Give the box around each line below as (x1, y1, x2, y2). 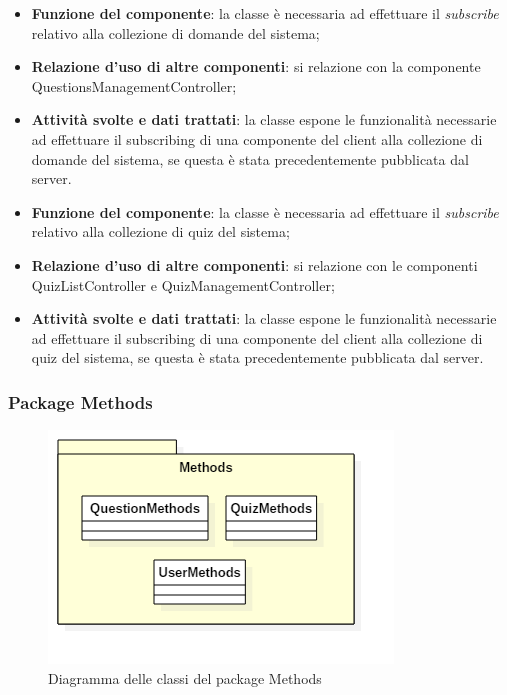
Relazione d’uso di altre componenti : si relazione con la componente (31, 56, 481, 77)
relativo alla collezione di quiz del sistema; (31, 221, 290, 242)
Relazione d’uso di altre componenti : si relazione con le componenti (31, 254, 478, 275)
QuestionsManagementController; (31, 75, 237, 96)
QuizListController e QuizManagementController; (31, 274, 335, 295)
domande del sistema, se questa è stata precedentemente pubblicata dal (31, 148, 469, 169)
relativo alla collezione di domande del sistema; (31, 22, 320, 43)
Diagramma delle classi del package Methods (48, 667, 322, 688)
